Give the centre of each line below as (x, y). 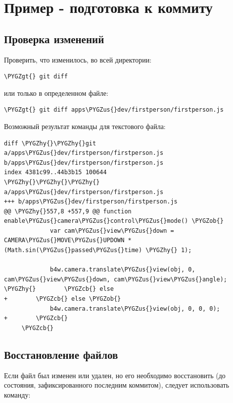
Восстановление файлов (61, 354)
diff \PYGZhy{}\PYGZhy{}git (50, 143)
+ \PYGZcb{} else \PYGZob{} (63, 299)
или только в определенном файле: (56, 93)
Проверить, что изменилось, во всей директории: (78, 59)
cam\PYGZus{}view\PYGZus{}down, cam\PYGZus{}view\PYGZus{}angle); (116, 279)
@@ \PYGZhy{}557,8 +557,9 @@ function (68, 211)
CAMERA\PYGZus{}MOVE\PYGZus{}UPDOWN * (68, 240)
